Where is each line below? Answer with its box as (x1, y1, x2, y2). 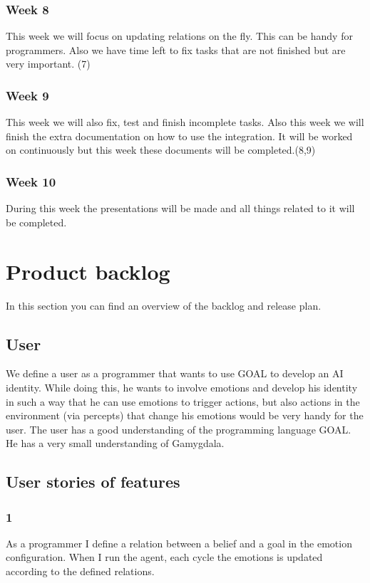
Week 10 (6, 172, 56, 190)
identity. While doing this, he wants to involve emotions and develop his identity (6, 379, 358, 394)
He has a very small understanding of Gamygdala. (6, 436, 225, 451)
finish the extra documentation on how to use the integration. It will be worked (6, 128, 353, 143)
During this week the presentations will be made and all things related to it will (6, 201, 355, 216)
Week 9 (6, 86, 49, 104)
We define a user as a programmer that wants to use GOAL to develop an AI (6, 366, 344, 381)
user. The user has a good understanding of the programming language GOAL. (6, 421, 351, 436)
